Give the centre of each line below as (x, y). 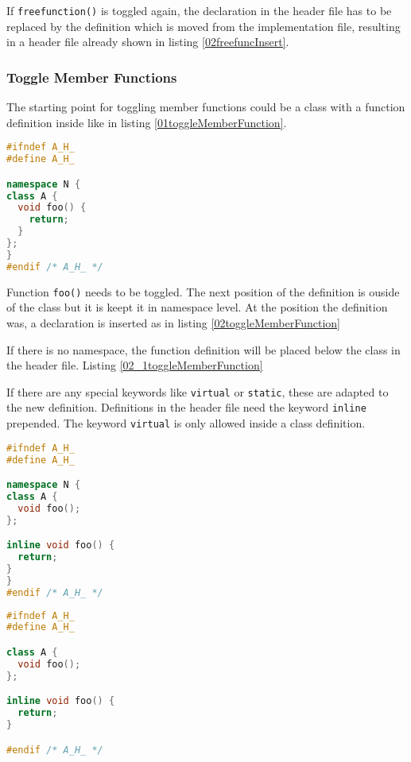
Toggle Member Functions (92, 77)
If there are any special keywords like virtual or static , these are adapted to (198, 391)
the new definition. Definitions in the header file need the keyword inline (186, 407)
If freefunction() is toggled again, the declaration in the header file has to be (199, 10)
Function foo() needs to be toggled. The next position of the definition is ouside (203, 291)
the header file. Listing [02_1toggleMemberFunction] (135, 365)
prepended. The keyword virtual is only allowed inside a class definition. (186, 423)
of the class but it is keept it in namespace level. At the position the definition (197, 307)
